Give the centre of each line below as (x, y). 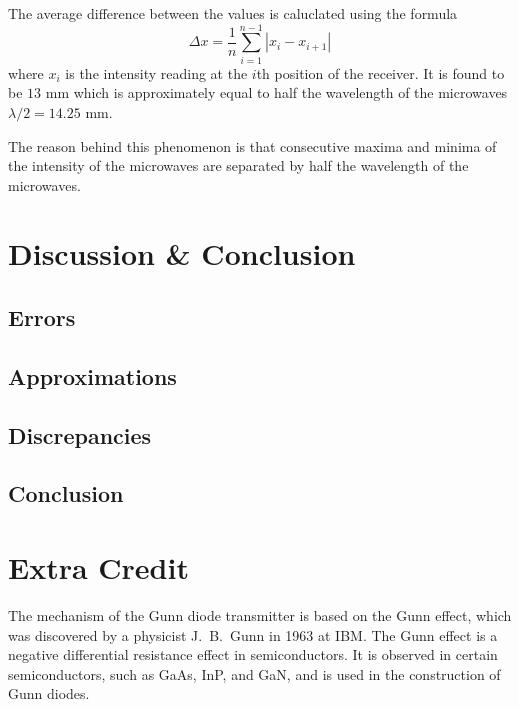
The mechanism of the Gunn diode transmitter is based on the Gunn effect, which (260, 614)
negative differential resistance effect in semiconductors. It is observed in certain (253, 654)
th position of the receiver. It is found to (380, 72)
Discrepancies (80, 434)
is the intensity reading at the (156, 72)
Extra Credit (98, 566)
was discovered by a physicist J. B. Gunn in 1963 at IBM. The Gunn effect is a (253, 634)
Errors (42, 317)
